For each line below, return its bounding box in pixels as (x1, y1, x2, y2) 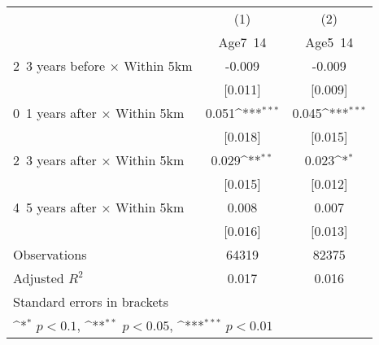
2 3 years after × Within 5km (13, 151, 185, 169)
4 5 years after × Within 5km (13, 198, 185, 216)
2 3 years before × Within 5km (13, 56, 193, 75)
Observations (13, 245, 87, 264)
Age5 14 (305, 33, 354, 51)
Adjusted (13, 269, 64, 287)
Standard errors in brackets (13, 292, 169, 311)
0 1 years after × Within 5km (13, 103, 185, 122)
